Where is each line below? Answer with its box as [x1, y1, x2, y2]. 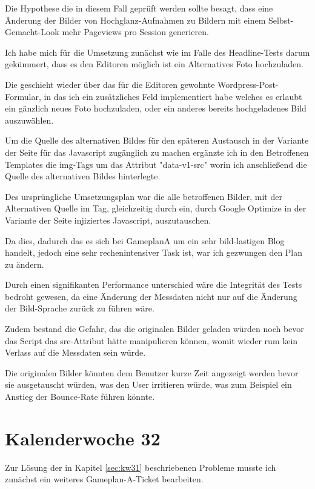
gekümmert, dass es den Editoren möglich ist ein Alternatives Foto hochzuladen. [5, 58, 303, 70]
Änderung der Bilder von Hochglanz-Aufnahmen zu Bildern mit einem [5, 13, 266, 26]
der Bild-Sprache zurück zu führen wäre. [5, 302, 154, 314]
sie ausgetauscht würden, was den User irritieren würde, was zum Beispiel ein [5, 378, 292, 391]
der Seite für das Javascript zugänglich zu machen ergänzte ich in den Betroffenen [5, 145, 309, 158]
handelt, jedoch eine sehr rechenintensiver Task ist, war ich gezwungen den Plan [5, 246, 303, 259]
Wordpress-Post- [217, 78, 279, 90]
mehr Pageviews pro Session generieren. [62, 25, 209, 38]
